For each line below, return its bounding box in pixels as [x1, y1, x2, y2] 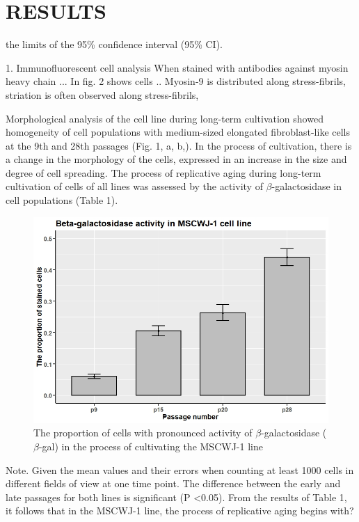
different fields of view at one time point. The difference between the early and [6, 476, 341, 491]
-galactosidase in [271, 179, 342, 193]
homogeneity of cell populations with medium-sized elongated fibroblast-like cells [6, 125, 351, 139]
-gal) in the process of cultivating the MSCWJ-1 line [38, 439, 263, 454]
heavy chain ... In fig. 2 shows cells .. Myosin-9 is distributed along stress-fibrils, [6, 74, 346, 88]
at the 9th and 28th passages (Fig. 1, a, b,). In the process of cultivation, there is [6, 138, 352, 152]
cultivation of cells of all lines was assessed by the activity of [6, 179, 263, 193]
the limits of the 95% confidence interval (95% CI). [6, 37, 223, 52]
